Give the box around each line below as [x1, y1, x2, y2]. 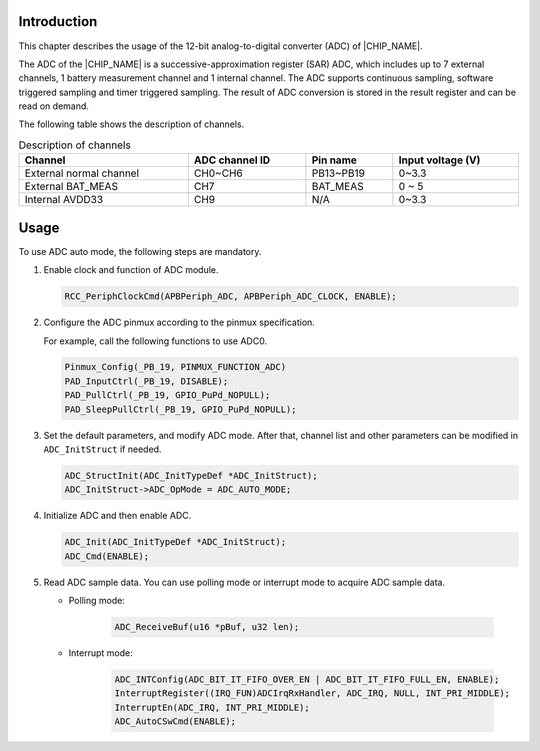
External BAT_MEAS [24, 180, 119, 194]
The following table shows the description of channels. [18, 118, 245, 130]
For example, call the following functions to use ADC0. [43, 335, 268, 347]
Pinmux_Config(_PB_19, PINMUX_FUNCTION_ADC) [64, 361, 287, 373]
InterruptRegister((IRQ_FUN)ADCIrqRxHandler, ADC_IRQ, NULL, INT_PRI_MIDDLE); [114, 688, 510, 699]
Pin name [311, 153, 357, 167]
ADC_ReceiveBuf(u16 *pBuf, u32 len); [114, 621, 300, 633]
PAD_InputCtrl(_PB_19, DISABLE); [64, 375, 229, 387]
